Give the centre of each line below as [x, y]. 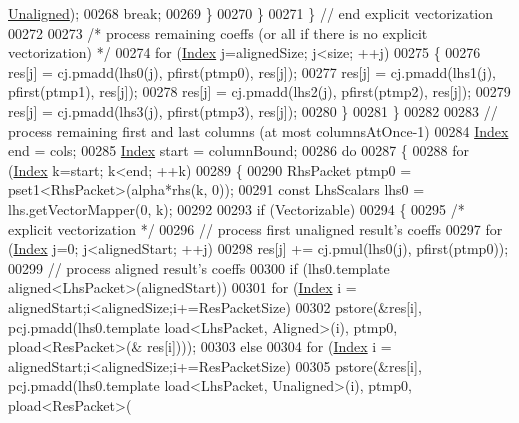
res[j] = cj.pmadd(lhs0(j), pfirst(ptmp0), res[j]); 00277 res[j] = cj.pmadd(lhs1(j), [252, 71]
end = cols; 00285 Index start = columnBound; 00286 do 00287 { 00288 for [238, 150]
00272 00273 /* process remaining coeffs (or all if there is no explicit [218, 32]
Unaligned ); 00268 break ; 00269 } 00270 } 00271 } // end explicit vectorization [251, 13]
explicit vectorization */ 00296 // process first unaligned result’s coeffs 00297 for [255, 228]
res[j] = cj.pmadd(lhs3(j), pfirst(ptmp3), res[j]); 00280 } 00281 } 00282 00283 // [253, 110]
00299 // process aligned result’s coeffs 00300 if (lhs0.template [199, 267]
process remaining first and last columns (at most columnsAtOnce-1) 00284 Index [258, 130]
